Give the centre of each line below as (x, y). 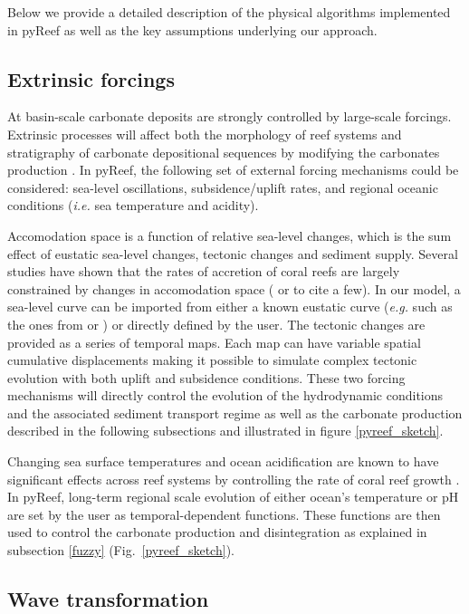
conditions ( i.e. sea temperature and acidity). (133, 205)
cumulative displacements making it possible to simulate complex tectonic (212, 360)
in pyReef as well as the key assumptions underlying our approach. (192, 29)
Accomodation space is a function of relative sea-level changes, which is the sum (230, 235)
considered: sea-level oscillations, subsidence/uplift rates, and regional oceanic (223, 187)
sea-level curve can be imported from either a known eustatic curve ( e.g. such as (230, 307)
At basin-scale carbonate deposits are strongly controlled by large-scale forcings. (230, 116)
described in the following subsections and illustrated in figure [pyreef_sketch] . (225, 431)
